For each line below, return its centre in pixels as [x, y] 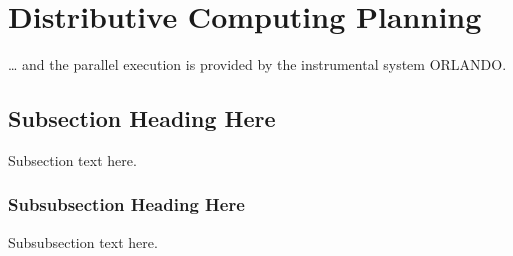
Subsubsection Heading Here [126, 204]
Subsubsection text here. [83, 241]
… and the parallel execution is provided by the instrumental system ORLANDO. [257, 64]
